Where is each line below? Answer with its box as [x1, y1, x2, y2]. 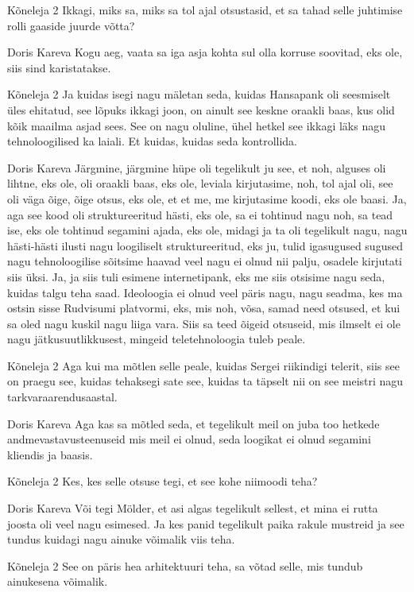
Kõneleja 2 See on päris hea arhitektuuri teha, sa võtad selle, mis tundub [7, 557, 363, 574]
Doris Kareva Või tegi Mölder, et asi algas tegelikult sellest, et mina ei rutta [7, 500, 378, 517]
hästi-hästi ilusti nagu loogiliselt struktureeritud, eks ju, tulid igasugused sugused [7, 237, 403, 253]
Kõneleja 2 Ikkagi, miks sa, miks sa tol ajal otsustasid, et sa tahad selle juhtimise [7, 2, 403, 17]
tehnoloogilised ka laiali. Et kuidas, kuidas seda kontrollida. [7, 133, 297, 149]
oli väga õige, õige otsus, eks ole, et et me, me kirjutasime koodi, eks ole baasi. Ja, [7, 190, 407, 207]
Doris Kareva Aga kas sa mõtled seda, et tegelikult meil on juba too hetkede [7, 415, 380, 431]
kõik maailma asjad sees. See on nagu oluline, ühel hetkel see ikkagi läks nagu [7, 117, 385, 133]
